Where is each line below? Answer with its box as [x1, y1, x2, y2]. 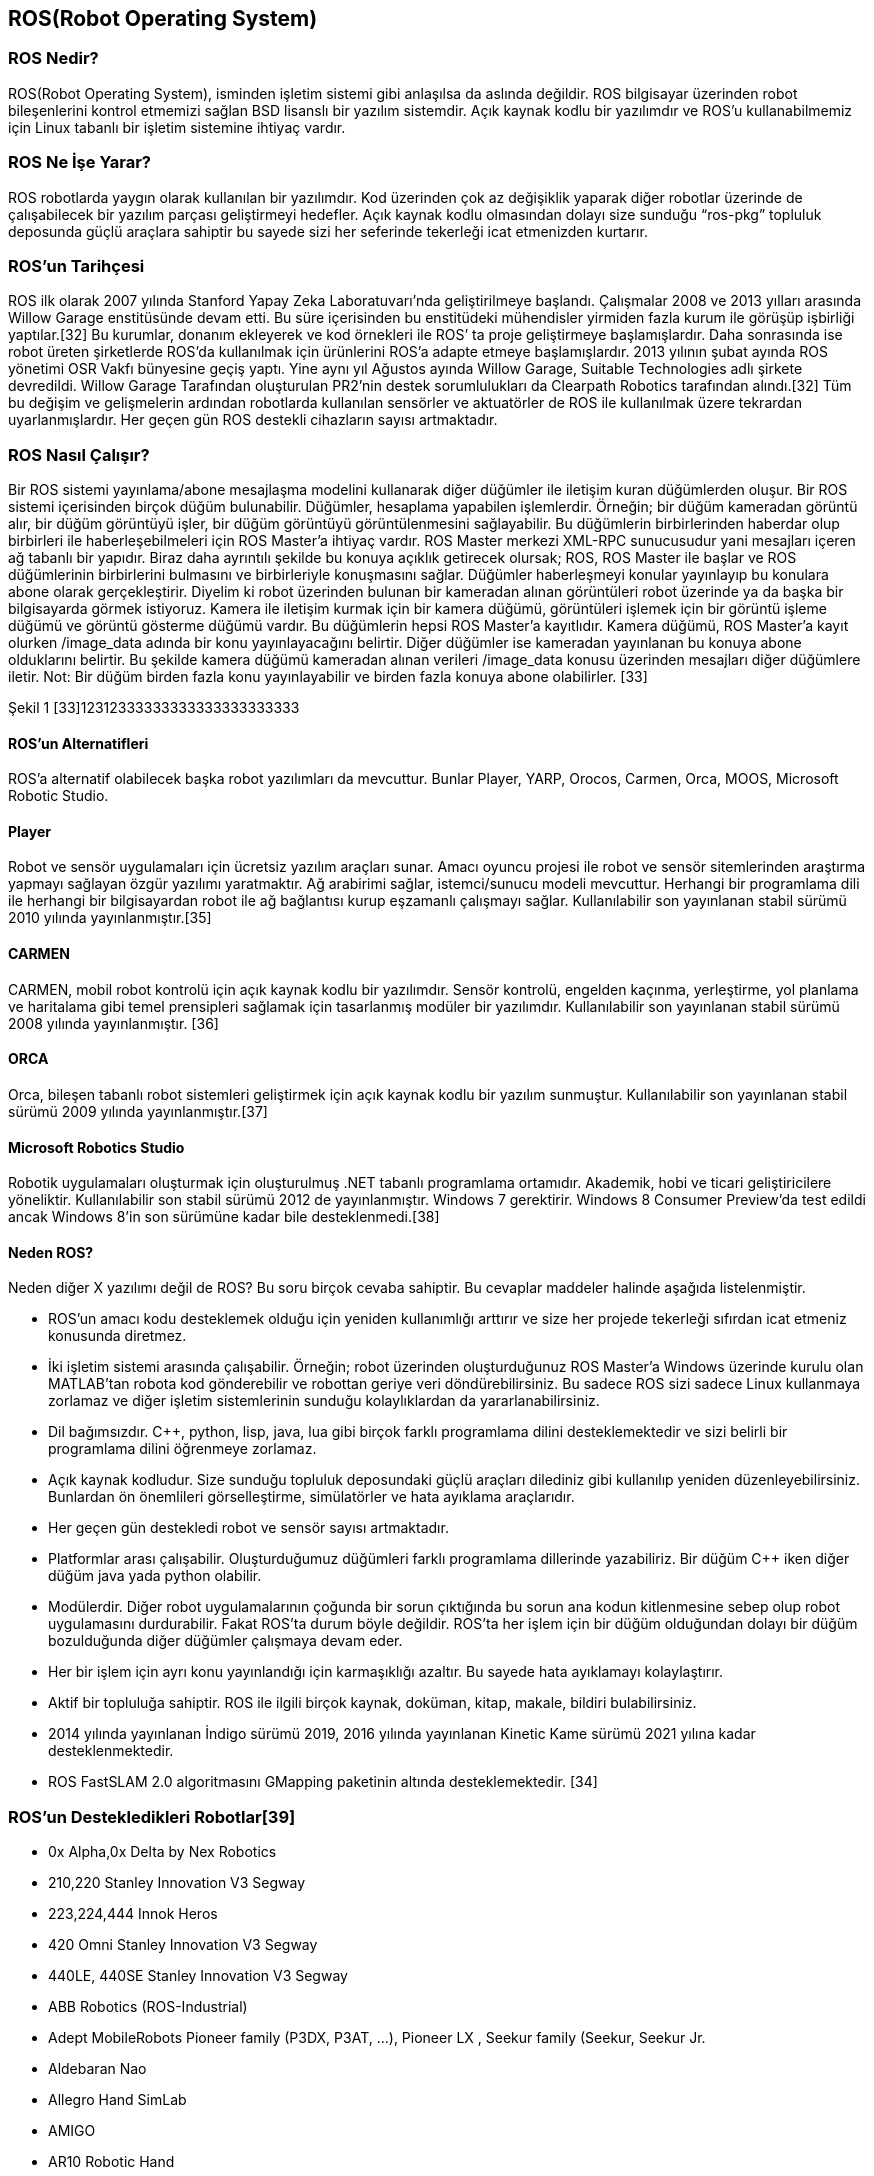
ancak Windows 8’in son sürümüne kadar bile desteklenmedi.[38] [8, 1208, 440, 1226]
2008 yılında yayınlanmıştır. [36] [8, 1014, 219, 1032]
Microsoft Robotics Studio [8, 1138, 185, 1156]
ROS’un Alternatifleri [8, 734, 149, 752]
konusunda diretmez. [48, 1327, 187, 1345]
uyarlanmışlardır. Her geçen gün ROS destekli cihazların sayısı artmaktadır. [8, 411, 498, 429]
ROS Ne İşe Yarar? [8, 152, 151, 173]
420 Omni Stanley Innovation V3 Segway [48, 1936, 318, 1954]
